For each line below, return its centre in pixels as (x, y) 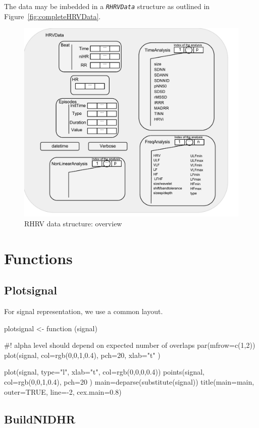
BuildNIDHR (40, 419)
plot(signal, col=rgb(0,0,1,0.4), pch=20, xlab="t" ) (82, 355)
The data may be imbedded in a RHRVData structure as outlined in (107, 6)
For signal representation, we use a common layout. (84, 311)
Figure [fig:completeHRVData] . (53, 16)
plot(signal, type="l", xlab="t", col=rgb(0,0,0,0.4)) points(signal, (104, 372)
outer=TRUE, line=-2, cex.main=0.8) (63, 391)
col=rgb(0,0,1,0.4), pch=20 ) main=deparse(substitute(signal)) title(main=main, (129, 382)
